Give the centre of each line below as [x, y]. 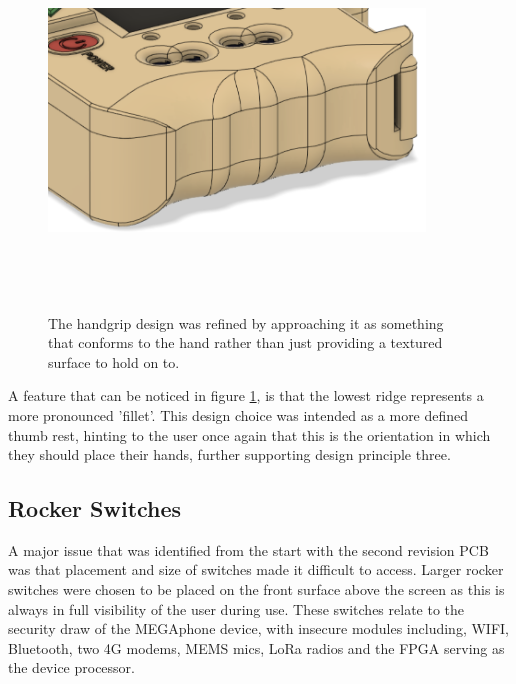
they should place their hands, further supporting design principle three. [229, 454]
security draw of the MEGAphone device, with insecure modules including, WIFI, [258, 628]
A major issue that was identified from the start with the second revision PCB [248, 549]
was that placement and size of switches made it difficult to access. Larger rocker [256, 569]
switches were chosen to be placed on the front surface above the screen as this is [256, 589]
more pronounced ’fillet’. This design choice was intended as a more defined [238, 414]
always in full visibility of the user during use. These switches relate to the [236, 608]
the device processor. [71, 667]
